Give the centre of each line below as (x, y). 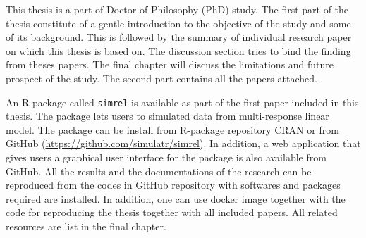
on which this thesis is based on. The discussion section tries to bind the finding (178, 50)
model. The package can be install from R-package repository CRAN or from (172, 129)
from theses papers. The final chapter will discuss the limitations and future (170, 64)
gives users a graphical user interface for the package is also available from (166, 157)
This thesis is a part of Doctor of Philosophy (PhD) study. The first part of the (177, 9)
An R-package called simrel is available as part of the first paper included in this (182, 102)
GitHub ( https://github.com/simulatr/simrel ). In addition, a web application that (183, 143)
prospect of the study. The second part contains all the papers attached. (161, 78)
